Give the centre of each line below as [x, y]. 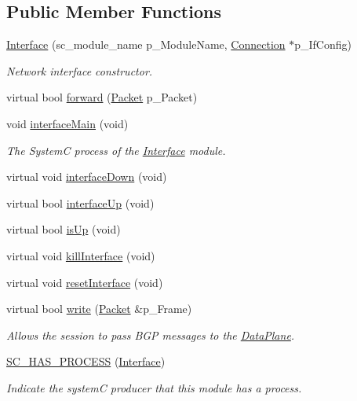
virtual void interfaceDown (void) [87, 177]
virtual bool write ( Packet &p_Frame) [99, 309]
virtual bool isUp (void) [64, 229]
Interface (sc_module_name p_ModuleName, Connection [146, 44]
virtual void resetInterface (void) [85, 282]
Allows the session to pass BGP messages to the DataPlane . [151, 335]
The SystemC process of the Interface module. [116, 150]
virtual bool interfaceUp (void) [80, 202]
